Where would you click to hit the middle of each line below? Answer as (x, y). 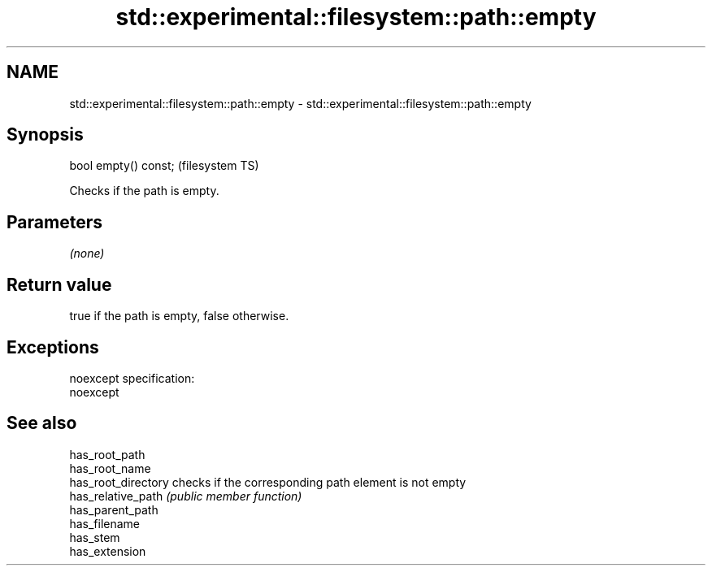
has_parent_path (114, 509)
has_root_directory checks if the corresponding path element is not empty (268, 482)
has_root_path (107, 454)
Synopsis (45, 135)
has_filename (104, 523)
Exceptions (53, 347)
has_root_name (110, 468)
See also (42, 423)
